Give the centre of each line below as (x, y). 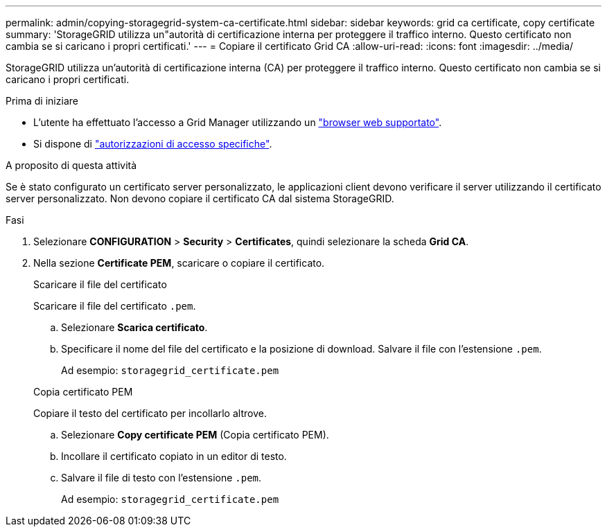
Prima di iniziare (42, 101)
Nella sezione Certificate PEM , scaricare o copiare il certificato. (179, 263)
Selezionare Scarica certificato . (134, 327)
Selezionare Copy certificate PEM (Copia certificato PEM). (195, 435)
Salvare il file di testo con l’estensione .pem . (161, 478)
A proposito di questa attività (71, 165)
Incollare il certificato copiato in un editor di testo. (174, 456)
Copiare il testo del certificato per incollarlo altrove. (150, 413)
